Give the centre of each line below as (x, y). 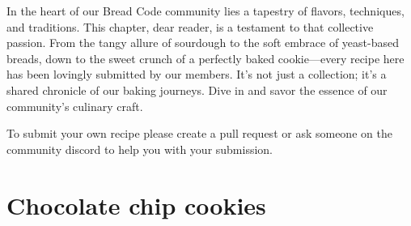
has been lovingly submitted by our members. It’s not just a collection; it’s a (197, 74)
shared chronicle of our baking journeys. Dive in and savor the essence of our (197, 90)
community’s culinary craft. (75, 106)
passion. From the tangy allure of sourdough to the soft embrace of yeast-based (203, 43)
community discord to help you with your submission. (140, 149)
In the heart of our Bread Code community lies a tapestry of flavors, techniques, (205, 11)
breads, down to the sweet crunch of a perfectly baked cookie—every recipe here (205, 58)
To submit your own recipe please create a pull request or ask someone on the (199, 133)
